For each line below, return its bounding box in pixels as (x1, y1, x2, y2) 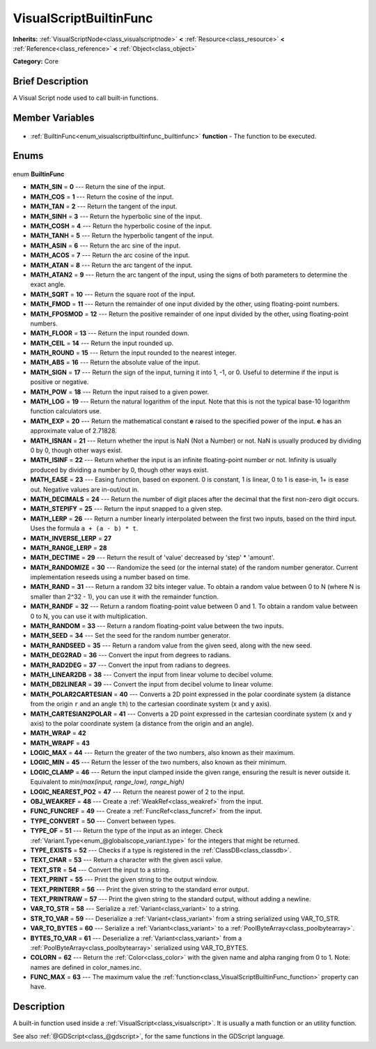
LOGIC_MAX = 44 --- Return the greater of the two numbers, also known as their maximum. (30, 749, 295, 757)
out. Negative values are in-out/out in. (30, 485, 139, 493)
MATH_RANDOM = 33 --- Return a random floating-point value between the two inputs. (30, 622, 284, 630)
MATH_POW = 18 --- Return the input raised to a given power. (30, 388, 210, 396)
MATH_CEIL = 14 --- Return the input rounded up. (30, 339, 174, 347)
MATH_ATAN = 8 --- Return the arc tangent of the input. (30, 261, 193, 269)
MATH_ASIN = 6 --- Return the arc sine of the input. (30, 241, 181, 250)
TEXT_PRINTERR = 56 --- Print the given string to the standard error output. (30, 885, 250, 894)
